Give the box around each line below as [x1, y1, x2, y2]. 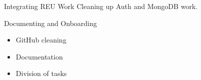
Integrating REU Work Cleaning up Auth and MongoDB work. [4, 1, 198, 11]
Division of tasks [15, 68, 67, 78]
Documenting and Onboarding [4, 17, 97, 28]
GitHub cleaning [15, 34, 66, 45]
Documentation [15, 51, 63, 61]
